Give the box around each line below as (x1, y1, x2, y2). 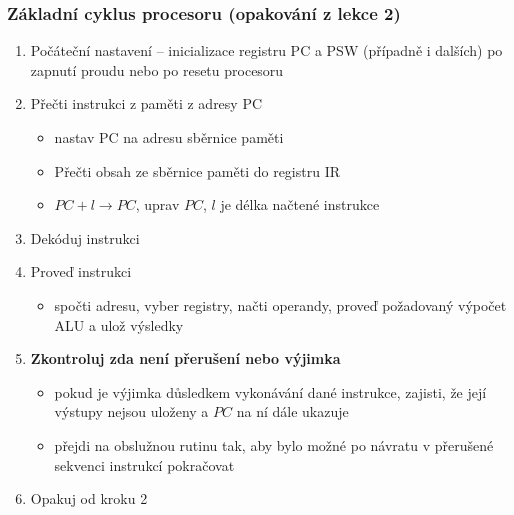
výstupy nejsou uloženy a (54, 401, 209, 422)
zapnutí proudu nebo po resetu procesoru (30, 59, 284, 80)
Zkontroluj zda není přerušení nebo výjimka (30, 348, 341, 369)
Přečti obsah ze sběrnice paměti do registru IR (54, 160, 341, 181)
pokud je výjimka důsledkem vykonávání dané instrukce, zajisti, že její (54, 381, 487, 402)
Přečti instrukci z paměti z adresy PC (30, 93, 263, 114)
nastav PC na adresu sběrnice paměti (54, 127, 284, 147)
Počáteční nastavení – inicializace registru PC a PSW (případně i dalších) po (30, 40, 503, 61)
